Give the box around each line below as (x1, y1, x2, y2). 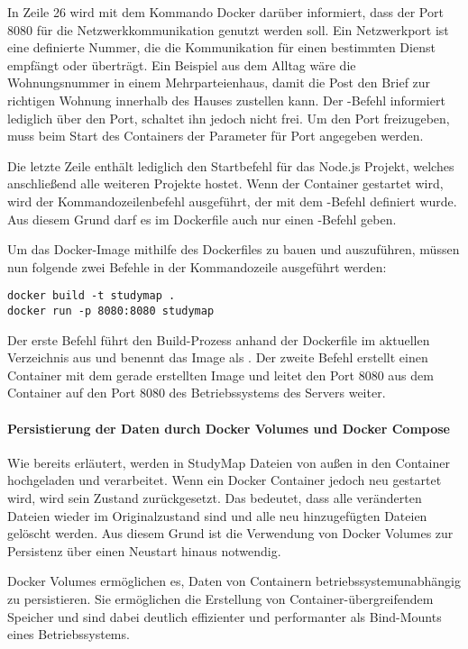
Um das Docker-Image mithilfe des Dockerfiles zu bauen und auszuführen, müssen (7, 240, 460, 259)
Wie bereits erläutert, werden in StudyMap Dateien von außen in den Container (7, 452, 450, 471)
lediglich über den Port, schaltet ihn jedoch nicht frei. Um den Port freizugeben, (7, 108, 450, 127)
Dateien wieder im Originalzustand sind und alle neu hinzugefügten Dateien (7, 506, 427, 525)
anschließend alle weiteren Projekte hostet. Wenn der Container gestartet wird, (7, 174, 444, 193)
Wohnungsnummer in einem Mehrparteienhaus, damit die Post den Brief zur (7, 73, 431, 92)
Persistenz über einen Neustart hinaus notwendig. (7, 541, 281, 560)
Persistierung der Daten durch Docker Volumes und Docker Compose (7, 418, 450, 437)
